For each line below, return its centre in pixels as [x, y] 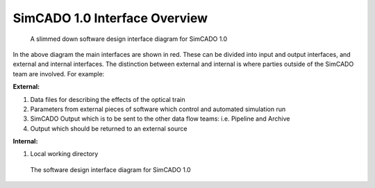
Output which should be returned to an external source [109, 128]
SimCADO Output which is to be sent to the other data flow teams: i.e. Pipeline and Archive [160, 119]
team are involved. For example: [59, 74]
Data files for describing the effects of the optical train [108, 99]
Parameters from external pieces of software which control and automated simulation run [158, 109]
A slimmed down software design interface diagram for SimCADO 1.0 [129, 39]
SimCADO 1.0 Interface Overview [110, 18]
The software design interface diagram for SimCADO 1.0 [110, 169]
